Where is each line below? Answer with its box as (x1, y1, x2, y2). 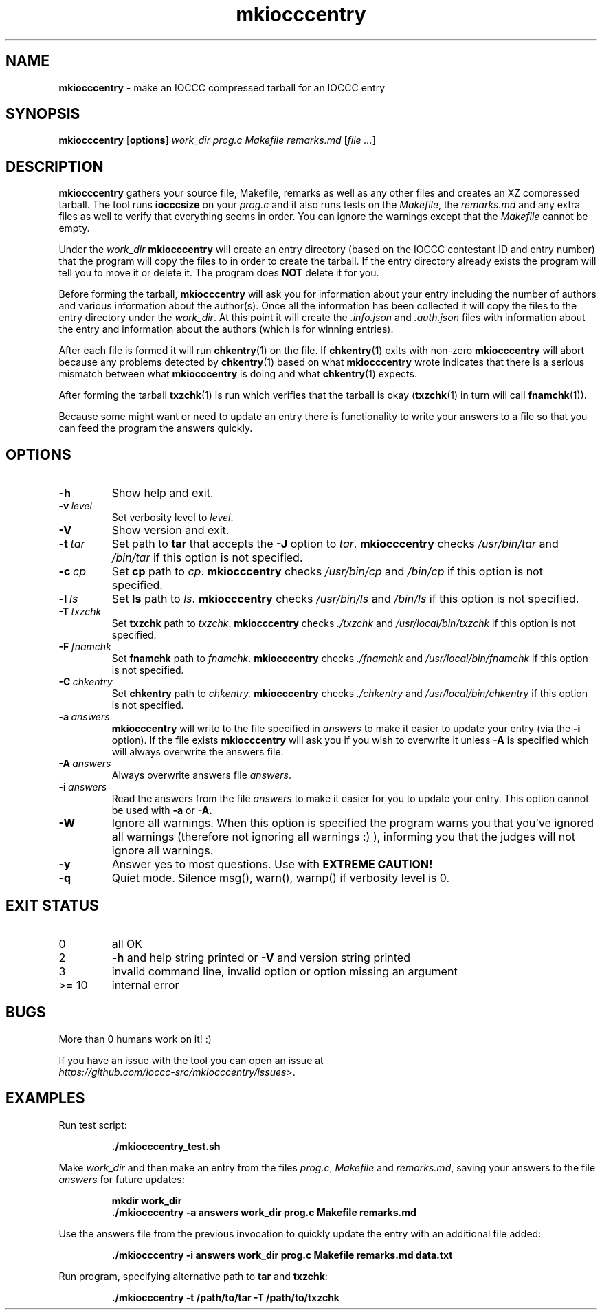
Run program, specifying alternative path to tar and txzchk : (58, 1270, 328, 1282)
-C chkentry (58, 676, 113, 688)
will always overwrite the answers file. (111, 746, 284, 758)
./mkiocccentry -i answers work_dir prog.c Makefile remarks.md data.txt (111, 1248, 453, 1261)
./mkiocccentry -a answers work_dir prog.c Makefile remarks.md (111, 1206, 416, 1218)
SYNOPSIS (5, 105, 80, 123)
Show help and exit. (111, 486, 214, 500)
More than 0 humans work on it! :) (58, 1032, 212, 1045)
